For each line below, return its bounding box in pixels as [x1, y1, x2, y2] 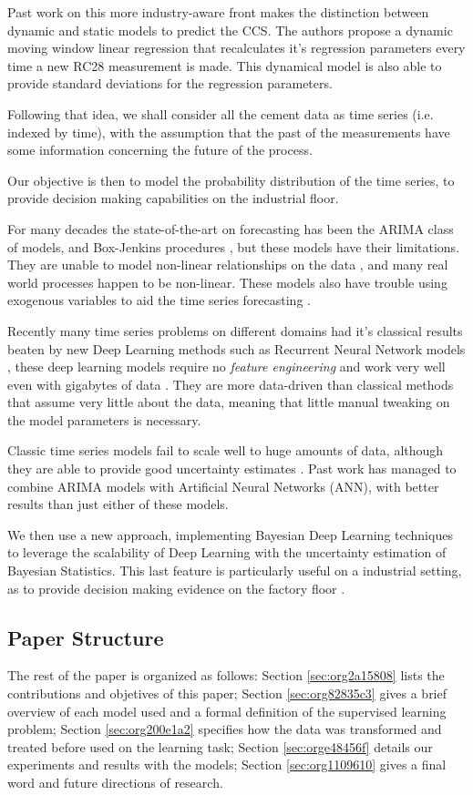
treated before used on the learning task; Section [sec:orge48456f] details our [7, 737, 433, 756]
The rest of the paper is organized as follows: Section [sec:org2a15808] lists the [7, 666, 445, 685]
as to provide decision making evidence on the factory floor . [7, 578, 345, 597]
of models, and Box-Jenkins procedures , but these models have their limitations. [7, 237, 460, 256]
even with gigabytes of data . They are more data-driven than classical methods [7, 374, 454, 393]
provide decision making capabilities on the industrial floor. [7, 189, 339, 208]
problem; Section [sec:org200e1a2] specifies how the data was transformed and [7, 719, 442, 739]
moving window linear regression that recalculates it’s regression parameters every [7, 38, 466, 57]
